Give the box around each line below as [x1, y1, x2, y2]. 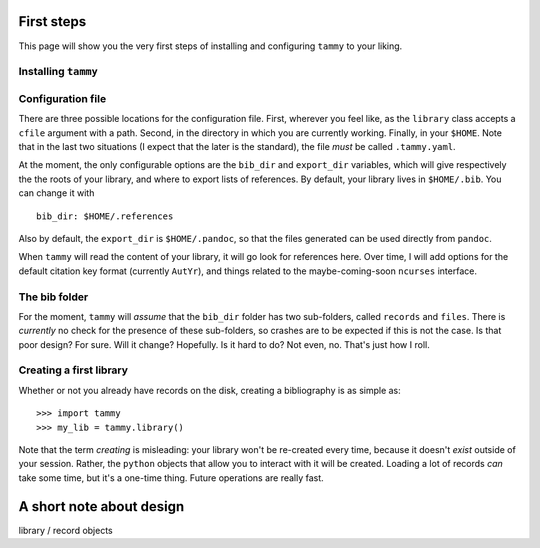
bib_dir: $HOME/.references [36, 210, 174, 222]
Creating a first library [18, 363, 129, 377]
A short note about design [18, 498, 185, 515]
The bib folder [18, 290, 89, 304]
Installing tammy [18, 65, 99, 79]
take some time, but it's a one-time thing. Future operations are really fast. [18, 471, 324, 484]
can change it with [18, 187, 95, 199]
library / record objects [18, 524, 114, 536]
